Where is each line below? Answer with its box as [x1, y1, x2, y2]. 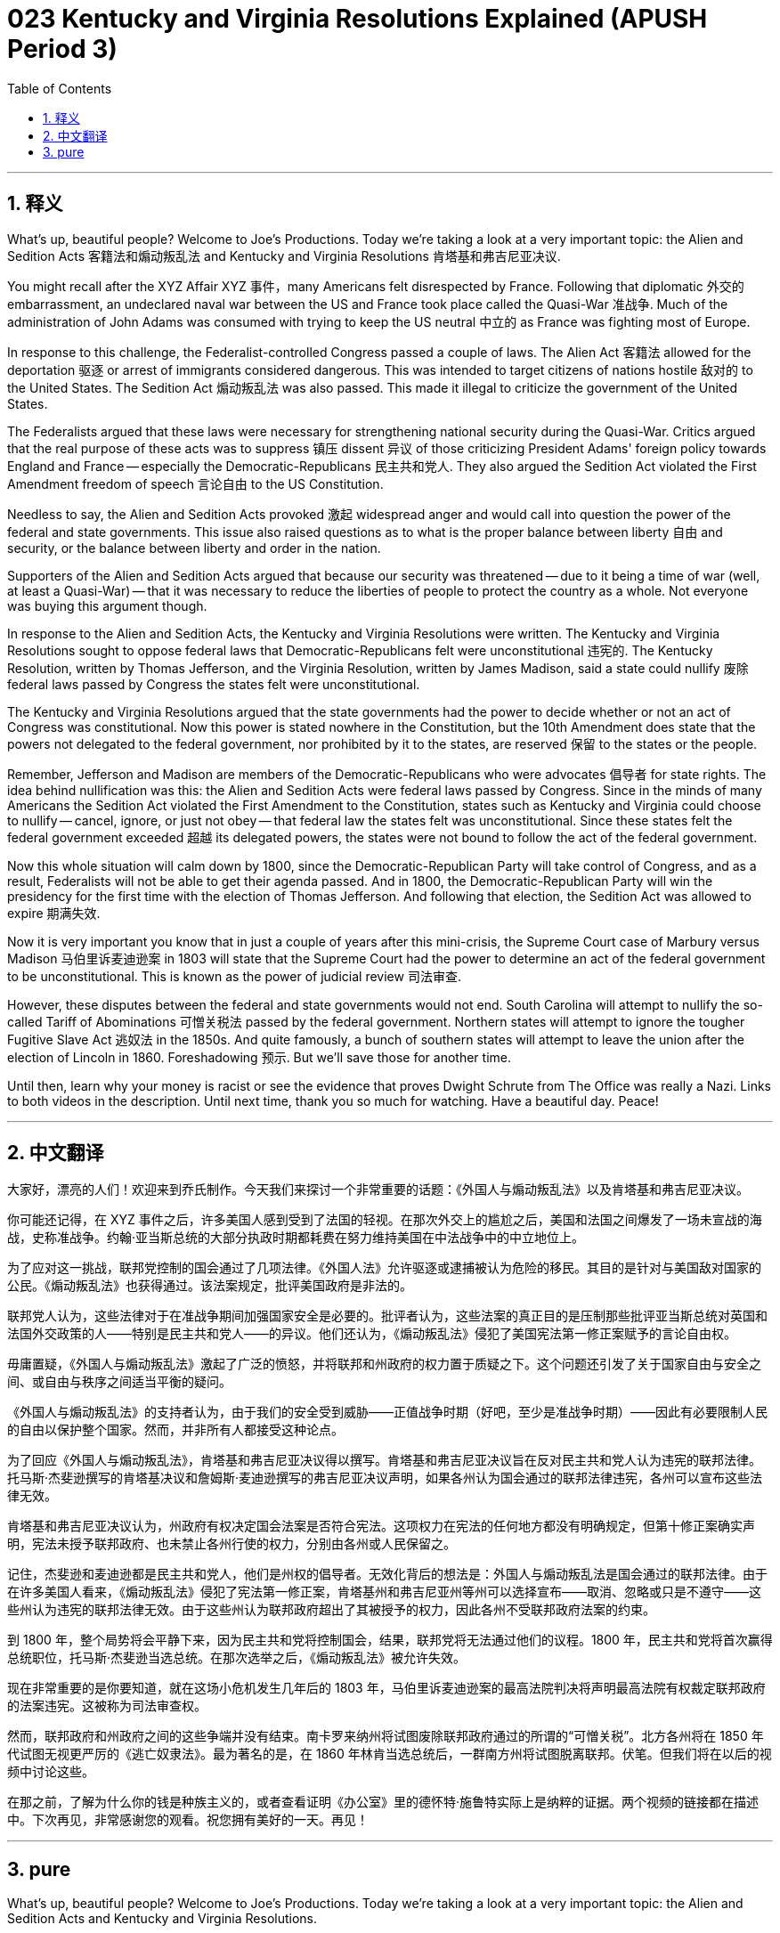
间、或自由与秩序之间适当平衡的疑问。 [7, 1374, 232, 1390]
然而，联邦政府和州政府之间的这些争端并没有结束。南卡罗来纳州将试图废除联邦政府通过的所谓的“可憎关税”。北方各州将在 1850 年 [7, 1728, 764, 1744]
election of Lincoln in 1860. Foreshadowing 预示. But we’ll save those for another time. [7, 1049, 512, 1065]
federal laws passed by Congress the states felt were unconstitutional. [7, 676, 420, 692]
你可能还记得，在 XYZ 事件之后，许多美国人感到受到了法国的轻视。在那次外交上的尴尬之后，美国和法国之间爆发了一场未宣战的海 [7, 1212, 762, 1228]
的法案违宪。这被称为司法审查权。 [7, 1698, 207, 1714]
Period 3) [7, 34, 118, 64]
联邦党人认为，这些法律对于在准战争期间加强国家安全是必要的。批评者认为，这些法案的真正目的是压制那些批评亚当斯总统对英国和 [7, 1308, 768, 1324]
